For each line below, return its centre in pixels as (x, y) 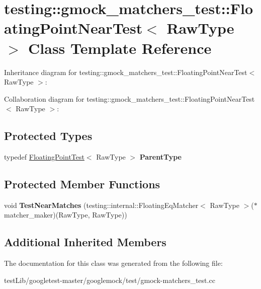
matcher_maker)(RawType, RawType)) (66, 215)
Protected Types (48, 136)
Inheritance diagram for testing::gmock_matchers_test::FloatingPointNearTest (126, 72)
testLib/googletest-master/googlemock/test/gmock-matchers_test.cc (110, 280)
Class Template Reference (120, 48)
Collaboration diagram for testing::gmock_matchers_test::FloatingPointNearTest (129, 98)
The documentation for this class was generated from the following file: (113, 263)
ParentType (160, 157)
